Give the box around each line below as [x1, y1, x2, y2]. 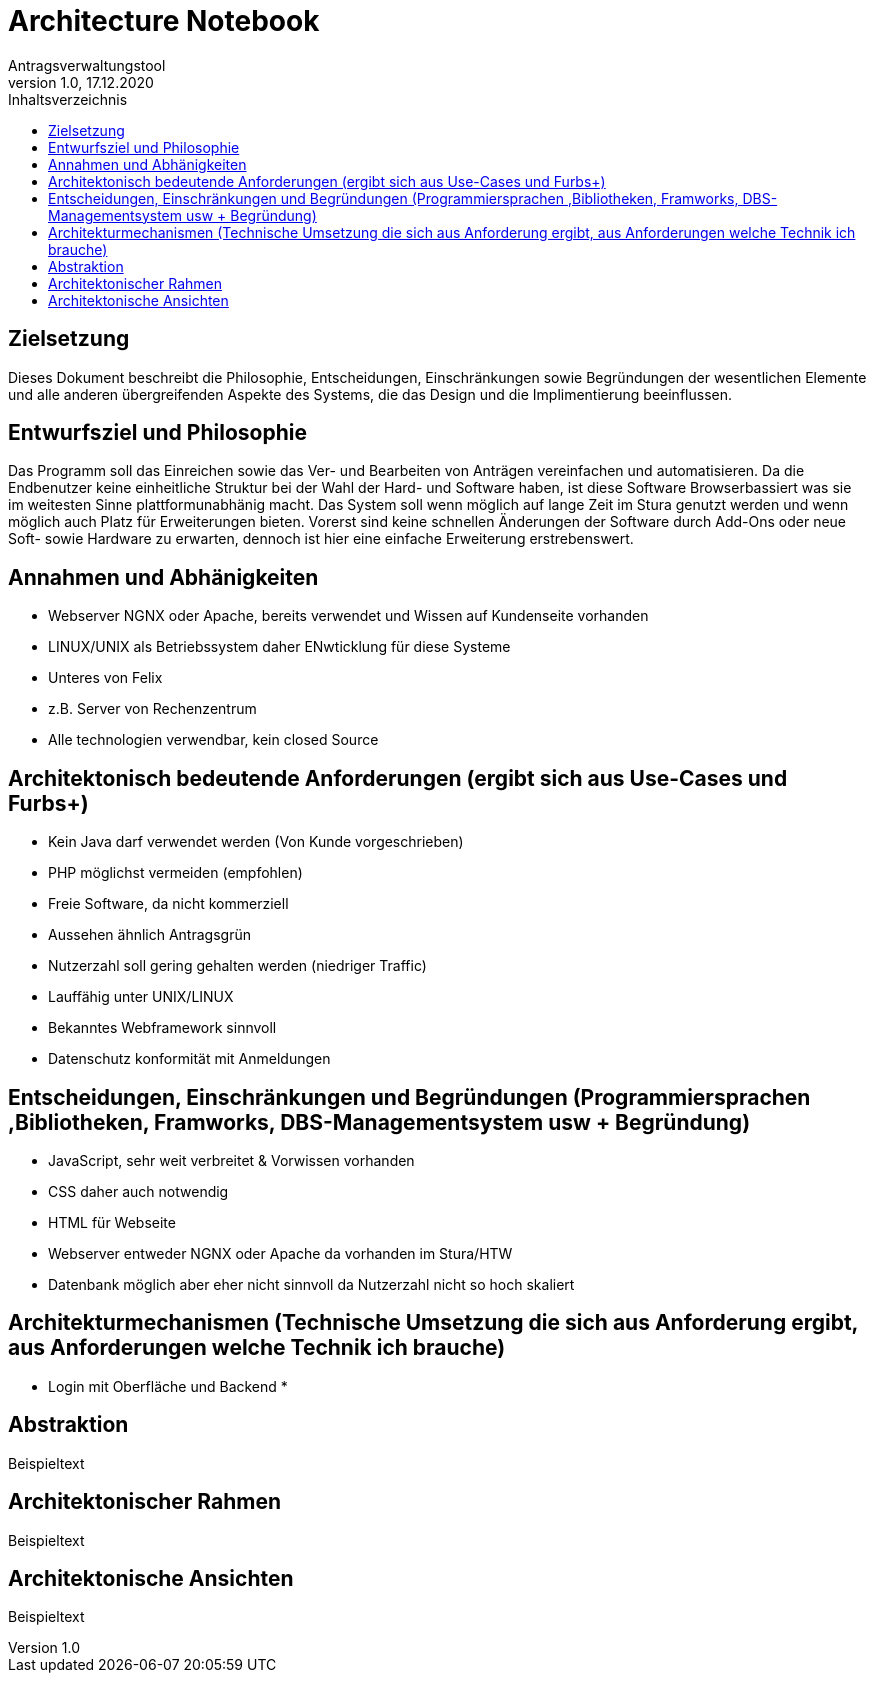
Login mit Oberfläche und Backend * [48, 1377, 288, 1395]
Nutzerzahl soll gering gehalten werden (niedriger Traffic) [48, 957, 427, 975]
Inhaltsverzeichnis [8, 90, 128, 108]
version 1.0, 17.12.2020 [8, 73, 154, 91]
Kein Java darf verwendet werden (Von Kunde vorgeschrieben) [48, 833, 464, 851]
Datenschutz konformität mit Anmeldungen [48, 1050, 331, 1068]
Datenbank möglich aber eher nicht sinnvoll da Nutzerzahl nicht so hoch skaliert [48, 1275, 575, 1293]
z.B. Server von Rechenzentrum [48, 700, 257, 718]
